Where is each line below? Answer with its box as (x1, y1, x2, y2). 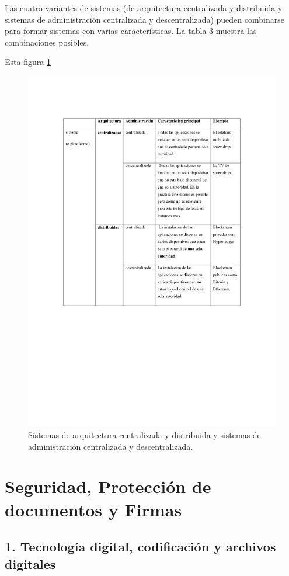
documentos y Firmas (5, 497, 182, 521)
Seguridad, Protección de (5, 474, 211, 498)
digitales (5, 554, 56, 572)
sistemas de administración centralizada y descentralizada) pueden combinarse (5, 13, 284, 25)
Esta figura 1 (5, 55, 51, 68)
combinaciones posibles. (5, 36, 89, 48)
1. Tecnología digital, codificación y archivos (5, 537, 276, 556)
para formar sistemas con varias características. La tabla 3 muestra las (5, 25, 257, 37)
